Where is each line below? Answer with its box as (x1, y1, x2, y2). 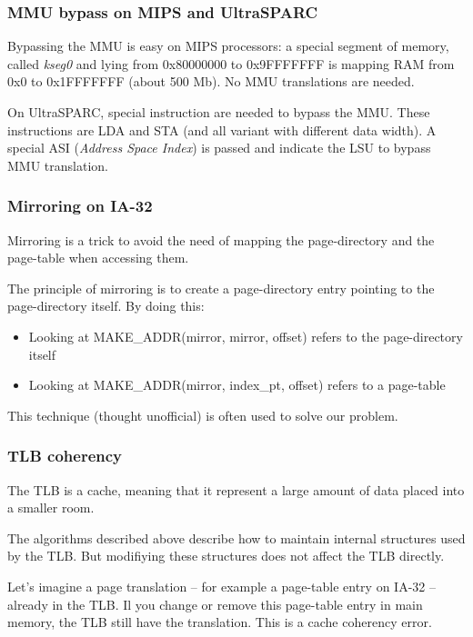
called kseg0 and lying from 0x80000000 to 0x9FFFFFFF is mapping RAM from (7, 54, 455, 73)
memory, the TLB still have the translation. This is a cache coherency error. (7, 612, 432, 632)
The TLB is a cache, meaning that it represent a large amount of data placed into (7, 480, 465, 499)
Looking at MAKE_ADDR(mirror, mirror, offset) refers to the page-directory (28, 326, 463, 345)
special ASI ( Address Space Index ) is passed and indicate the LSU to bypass (7, 138, 431, 157)
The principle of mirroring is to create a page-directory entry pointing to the (7, 278, 435, 297)
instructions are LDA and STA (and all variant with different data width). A (7, 120, 437, 139)
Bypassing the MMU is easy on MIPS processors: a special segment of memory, (7, 36, 449, 55)
